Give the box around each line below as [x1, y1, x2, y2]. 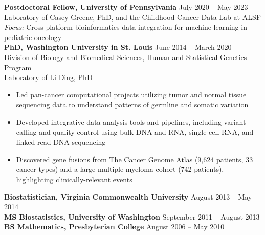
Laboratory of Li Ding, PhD [4, 72, 93, 83]
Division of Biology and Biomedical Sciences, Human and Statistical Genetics [4, 51, 247, 62]
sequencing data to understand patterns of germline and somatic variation [16, 99, 249, 110]
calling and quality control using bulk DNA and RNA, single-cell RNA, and [16, 126, 254, 137]
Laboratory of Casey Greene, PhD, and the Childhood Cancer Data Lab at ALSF [4, 11, 261, 22]
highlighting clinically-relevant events [16, 173, 132, 184]
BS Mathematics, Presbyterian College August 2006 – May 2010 [4, 221, 225, 232]
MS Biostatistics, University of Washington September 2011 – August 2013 [4, 211, 260, 222]
